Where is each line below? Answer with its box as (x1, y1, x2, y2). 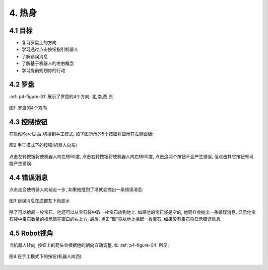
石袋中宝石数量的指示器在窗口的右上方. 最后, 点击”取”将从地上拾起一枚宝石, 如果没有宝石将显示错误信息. (9, 216, 222, 222)
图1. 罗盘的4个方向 (9, 104, 47, 110)
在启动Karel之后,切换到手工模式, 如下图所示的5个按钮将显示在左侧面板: (9, 131, 154, 137)
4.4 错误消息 (9, 173, 48, 181)
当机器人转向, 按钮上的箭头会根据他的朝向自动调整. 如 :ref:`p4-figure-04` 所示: (9, 242, 169, 248)
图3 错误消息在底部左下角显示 (9, 198, 70, 204)
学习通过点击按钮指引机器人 (21, 46, 78, 52)
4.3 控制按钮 (9, 117, 48, 126)
